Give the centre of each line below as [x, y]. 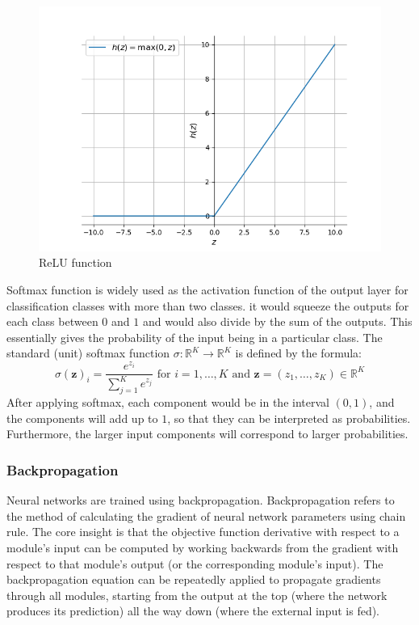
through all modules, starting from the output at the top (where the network [197, 595]
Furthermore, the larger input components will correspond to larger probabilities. [207, 434]
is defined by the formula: [298, 353]
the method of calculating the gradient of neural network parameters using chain [206, 515]
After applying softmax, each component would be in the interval [168, 402]
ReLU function [75, 262]
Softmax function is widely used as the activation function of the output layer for [207, 290]
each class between [52, 321]
